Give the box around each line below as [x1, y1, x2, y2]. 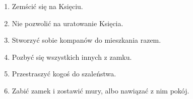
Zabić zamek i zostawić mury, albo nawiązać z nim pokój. [12, 85, 189, 95]
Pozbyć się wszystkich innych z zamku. [12, 51, 132, 62]
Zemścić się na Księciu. [12, 1, 83, 11]
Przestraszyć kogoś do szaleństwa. [12, 68, 116, 79]
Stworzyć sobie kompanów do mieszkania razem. [12, 35, 161, 45]
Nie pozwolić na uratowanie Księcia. [12, 18, 123, 28]
